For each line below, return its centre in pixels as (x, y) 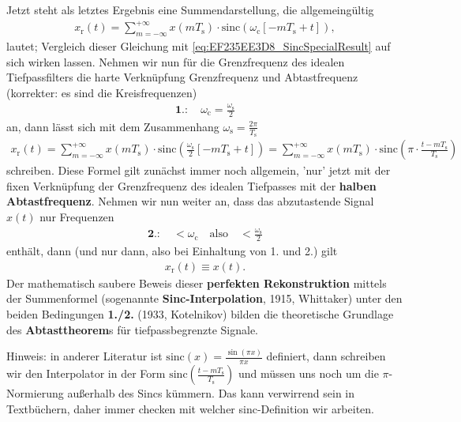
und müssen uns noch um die (308, 373)
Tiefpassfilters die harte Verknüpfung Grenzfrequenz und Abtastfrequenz (182, 77)
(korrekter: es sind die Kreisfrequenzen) (102, 92)
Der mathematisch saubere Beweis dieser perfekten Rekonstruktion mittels (197, 283)
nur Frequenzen (77, 216)
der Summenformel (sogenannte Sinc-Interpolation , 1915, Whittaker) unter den (204, 298)
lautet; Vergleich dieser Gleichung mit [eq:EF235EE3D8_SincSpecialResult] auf (199, 45)
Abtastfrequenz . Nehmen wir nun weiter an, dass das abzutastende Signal (190, 201)
